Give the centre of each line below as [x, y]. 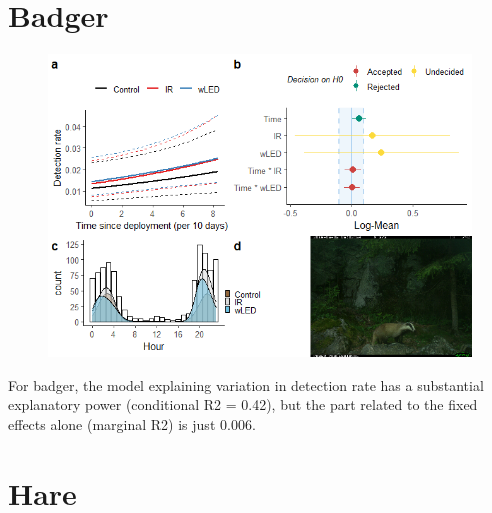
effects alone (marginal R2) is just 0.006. [132, 423]
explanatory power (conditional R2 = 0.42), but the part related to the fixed [243, 404]
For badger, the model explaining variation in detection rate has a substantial [246, 384]
